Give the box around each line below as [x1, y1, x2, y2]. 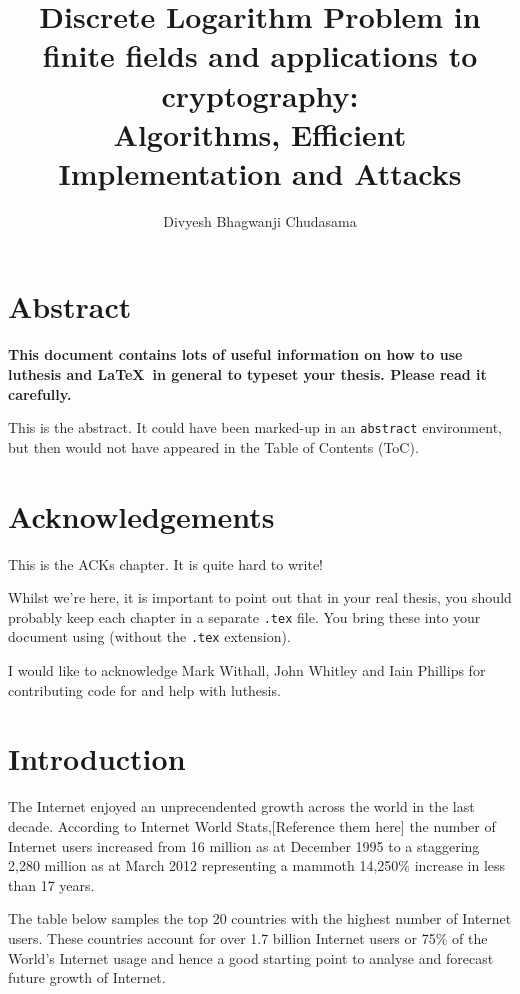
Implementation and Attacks [58, 152, 462, 193]
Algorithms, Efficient [113, 113, 407, 154]
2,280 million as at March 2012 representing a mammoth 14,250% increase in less [8, 855, 506, 876]
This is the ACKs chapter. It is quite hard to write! [8, 553, 324, 574]
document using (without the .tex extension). [8, 626, 291, 647]
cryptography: [161, 74, 359, 115]
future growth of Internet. [8, 967, 166, 988]
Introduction [8, 738, 186, 779]
